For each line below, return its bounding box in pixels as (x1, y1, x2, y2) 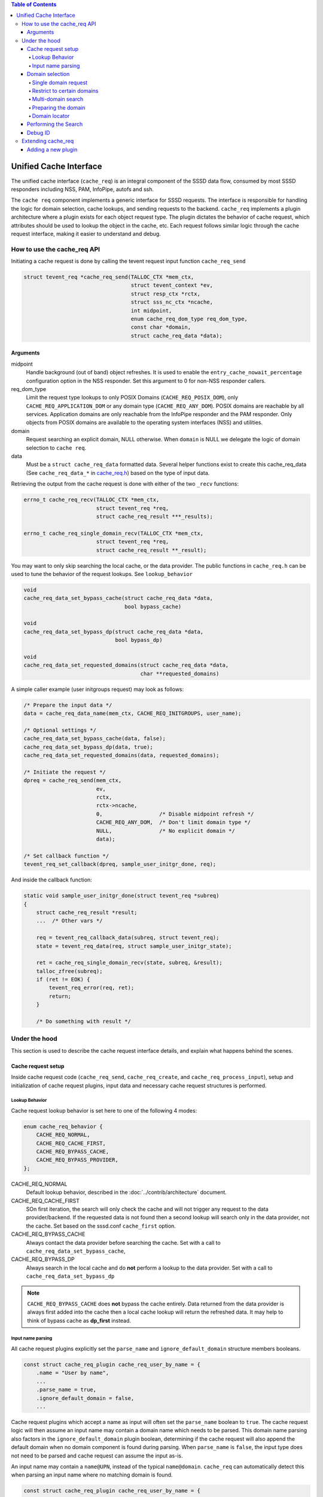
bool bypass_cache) (124, 603, 182, 610)
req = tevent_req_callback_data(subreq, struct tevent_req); (36, 934, 220, 941)
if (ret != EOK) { (36, 976, 90, 983)
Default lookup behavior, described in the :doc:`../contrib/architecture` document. (26, 1189, 227, 1196)
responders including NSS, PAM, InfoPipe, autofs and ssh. (11, 186, 154, 193)
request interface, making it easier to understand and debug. (11, 230, 161, 237)
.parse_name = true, (36, 1386, 97, 1393)
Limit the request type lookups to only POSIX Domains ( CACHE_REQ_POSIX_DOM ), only (26, 394, 239, 401)
